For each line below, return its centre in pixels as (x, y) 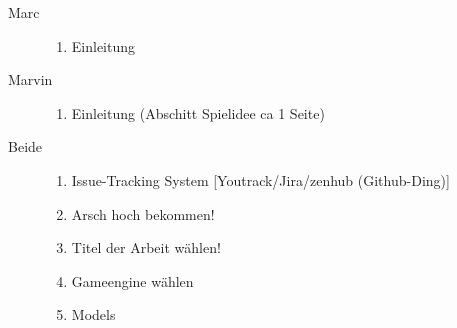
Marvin (30, 79)
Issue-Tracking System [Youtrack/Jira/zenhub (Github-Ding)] (260, 179)
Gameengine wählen (132, 280)
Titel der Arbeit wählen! (146, 247)
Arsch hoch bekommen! (143, 213)
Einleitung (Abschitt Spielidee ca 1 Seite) (198, 112)
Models (93, 314)
